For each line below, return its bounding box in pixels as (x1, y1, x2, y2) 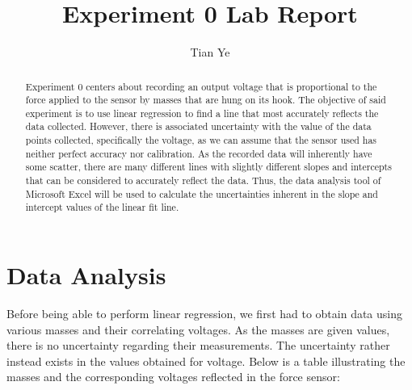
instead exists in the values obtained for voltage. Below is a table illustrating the (6, 352, 406, 369)
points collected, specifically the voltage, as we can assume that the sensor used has (25, 133, 377, 147)
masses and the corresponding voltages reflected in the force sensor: (6, 368, 340, 385)
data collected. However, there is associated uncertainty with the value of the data (25, 120, 372, 133)
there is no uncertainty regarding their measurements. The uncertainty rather (6, 337, 390, 354)
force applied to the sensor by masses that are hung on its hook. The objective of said (25, 93, 386, 107)
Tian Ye (190, 44, 230, 61)
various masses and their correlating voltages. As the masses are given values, (6, 321, 390, 338)
